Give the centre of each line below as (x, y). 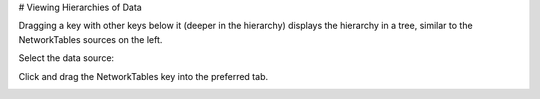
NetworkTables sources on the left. (90, 39)
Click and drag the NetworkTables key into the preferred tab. (143, 76)
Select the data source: (66, 58)
